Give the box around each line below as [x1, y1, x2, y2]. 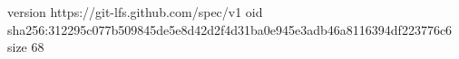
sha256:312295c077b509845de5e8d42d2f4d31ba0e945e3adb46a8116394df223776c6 [7, 20, 453, 38]
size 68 [7, 38, 44, 56]
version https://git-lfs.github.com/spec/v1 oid [7, 3, 263, 21]
